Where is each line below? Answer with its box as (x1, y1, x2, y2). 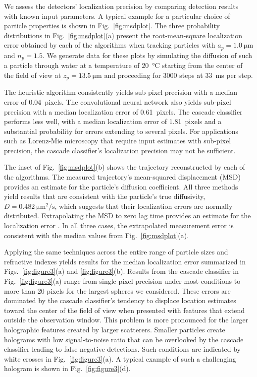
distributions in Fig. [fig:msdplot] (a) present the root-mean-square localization (4, 30, 243, 40)
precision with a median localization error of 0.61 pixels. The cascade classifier (4, 106, 243, 117)
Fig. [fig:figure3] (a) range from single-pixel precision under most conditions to (4, 276, 241, 286)
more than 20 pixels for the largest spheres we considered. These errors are (4, 285, 231, 296)
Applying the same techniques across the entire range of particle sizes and (4, 247, 228, 257)
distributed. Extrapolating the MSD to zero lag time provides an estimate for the (4, 210, 251, 221)
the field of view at (4, 69, 61, 80)
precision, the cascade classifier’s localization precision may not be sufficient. (4, 145, 236, 155)
